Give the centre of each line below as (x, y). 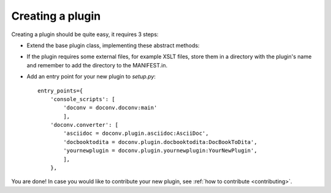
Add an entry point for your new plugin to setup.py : (91, 77)
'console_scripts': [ (83, 99)
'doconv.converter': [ (84, 125)
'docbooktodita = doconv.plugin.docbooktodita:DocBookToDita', (160, 142)
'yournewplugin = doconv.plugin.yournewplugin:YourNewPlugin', (160, 151)
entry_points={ (60, 91)
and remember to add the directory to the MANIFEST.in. (97, 65)
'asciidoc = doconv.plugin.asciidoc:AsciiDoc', (136, 134)
